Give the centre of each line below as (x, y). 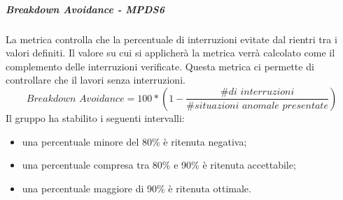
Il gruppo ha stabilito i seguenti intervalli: (95, 117)
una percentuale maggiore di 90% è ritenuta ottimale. (136, 188)
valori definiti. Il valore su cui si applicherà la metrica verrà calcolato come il (170, 53)
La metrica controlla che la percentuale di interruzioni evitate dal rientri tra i (171, 39)
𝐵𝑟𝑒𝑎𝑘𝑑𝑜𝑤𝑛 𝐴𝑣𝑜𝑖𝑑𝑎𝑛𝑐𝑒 (75, 99)
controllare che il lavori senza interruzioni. (96, 80)
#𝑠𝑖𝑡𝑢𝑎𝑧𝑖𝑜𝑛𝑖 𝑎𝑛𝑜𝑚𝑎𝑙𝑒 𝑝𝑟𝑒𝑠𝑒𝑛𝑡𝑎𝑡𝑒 (257, 106)
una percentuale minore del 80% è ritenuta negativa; (134, 141)
